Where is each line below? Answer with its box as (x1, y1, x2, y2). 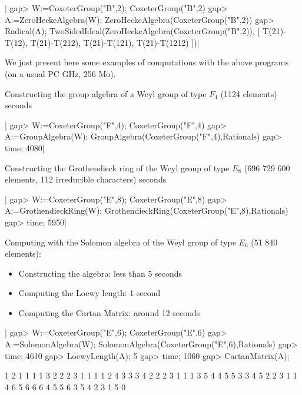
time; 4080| (5, 141, 45, 154)
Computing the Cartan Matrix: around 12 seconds (18, 306, 200, 318)
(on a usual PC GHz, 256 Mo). (5, 67, 116, 79)
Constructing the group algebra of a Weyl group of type (5, 87, 207, 99)
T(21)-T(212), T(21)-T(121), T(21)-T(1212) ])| (30, 36, 200, 48)
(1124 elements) (220, 87, 277, 99)
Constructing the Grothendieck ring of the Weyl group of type (5, 161, 230, 174)
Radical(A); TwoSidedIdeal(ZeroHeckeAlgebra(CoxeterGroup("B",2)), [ (5, 25, 260, 37)
